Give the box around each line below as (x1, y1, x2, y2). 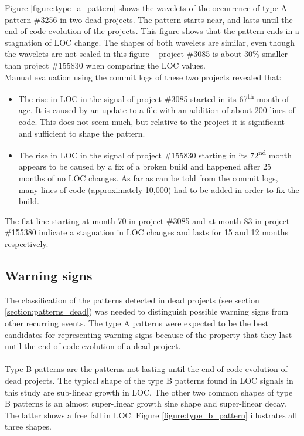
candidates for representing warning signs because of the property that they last (5, 328, 292, 340)
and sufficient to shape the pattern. (18, 127, 145, 139)
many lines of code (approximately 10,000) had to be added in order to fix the (18, 183, 299, 195)
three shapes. (5, 420, 52, 432)
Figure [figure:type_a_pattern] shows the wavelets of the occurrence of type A (5, 2, 288, 13)
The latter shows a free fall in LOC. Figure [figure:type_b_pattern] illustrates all (5, 408, 298, 421)
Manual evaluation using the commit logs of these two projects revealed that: (5, 70, 282, 83)
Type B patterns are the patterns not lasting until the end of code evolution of (5, 363, 288, 375)
